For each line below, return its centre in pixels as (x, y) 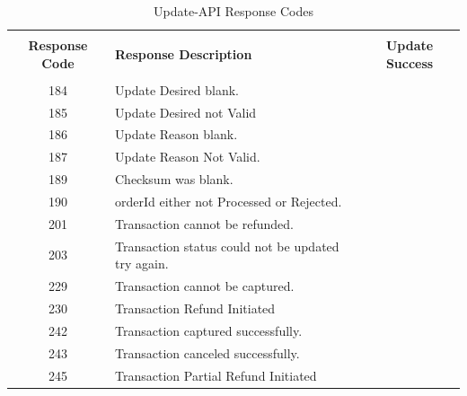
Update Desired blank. (177, 89)
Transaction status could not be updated (227, 246)
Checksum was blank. (174, 179)
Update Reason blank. (176, 134)
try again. (142, 264)
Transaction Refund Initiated (195, 308)
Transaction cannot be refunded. (204, 223)
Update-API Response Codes (233, 11)
